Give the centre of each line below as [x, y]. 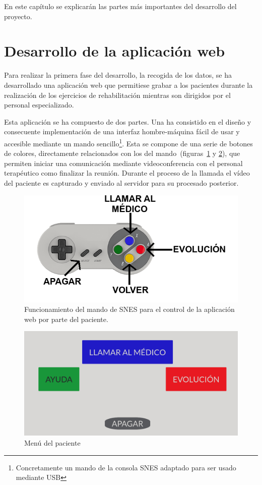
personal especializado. [39, 105]
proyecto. [18, 16]
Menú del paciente [52, 442]
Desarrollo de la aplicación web [115, 51]
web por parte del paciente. [66, 319]
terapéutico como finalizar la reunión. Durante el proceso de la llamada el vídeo [127, 173]
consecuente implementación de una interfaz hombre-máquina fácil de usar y [122, 131]
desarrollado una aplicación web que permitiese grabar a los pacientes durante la [128, 85]
